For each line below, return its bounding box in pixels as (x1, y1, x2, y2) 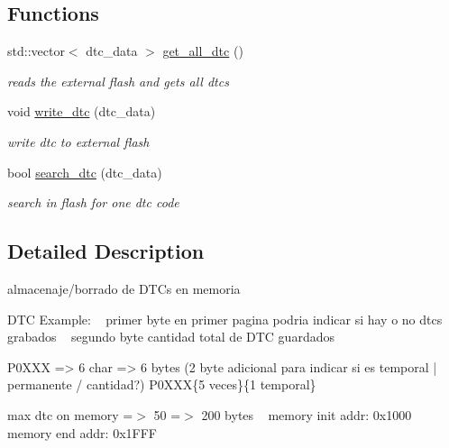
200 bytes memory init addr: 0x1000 (201, 405, 412, 424)
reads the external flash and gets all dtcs (7, 71, 229, 90)
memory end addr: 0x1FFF (7, 423, 157, 442)
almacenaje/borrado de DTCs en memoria (7, 279, 241, 297)
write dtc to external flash (7, 132, 150, 151)
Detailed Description (7, 237, 205, 265)
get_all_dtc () (162, 41, 243, 60)
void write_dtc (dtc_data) (7, 102, 156, 121)
